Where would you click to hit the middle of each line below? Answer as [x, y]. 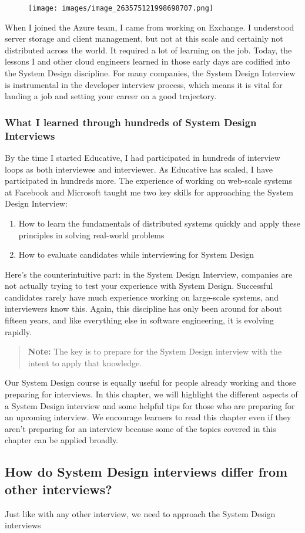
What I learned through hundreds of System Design [131, 122]
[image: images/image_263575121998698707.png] [121, 8]
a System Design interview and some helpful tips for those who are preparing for [150, 405]
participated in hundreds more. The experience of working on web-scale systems [148, 181]
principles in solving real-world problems [91, 235]
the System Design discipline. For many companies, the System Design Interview [150, 73]
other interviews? [58, 489]
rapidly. [18, 331]
